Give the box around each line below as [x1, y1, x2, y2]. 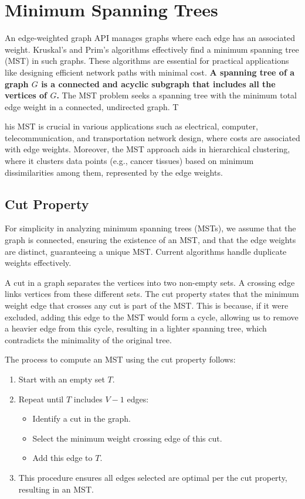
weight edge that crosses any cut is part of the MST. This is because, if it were [5, 299, 289, 312]
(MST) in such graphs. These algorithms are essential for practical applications [5, 54, 289, 67]
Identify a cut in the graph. [32, 412, 131, 425]
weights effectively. [5, 257, 72, 269]
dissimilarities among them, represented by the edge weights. [5, 166, 223, 178]
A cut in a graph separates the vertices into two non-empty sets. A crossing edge [5, 276, 295, 288]
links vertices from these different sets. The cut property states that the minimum [5, 288, 299, 300]
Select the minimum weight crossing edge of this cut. [32, 432, 222, 444]
